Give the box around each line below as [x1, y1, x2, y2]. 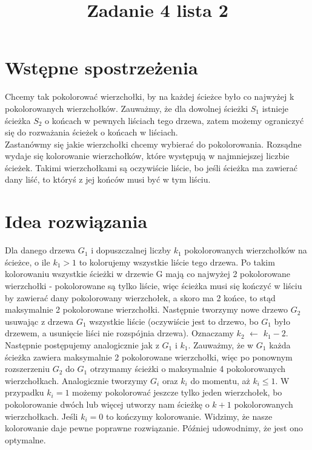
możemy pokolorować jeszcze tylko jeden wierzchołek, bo [72, 386, 282, 399]
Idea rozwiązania [5, 209, 148, 233]
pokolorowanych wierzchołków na [184, 244, 307, 256]
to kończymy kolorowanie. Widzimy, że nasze [105, 409, 273, 422]
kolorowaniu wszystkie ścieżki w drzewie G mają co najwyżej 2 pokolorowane [5, 267, 290, 280]
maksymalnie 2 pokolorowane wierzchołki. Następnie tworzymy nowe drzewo [5, 303, 288, 316]
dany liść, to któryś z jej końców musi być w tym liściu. [5, 173, 211, 186]
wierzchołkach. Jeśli [5, 409, 78, 422]
